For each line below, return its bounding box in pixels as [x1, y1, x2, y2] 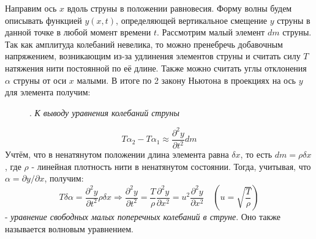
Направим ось [5, 2, 57, 14]
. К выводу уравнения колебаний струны [29, 106, 179, 119]
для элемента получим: [5, 86, 91, 98]
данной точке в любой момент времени [5, 26, 151, 39]
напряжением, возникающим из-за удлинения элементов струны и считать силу [5, 50, 301, 62]
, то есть [240, 148, 273, 161]
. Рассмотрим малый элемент [156, 26, 265, 39]
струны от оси [13, 73, 67, 86]
